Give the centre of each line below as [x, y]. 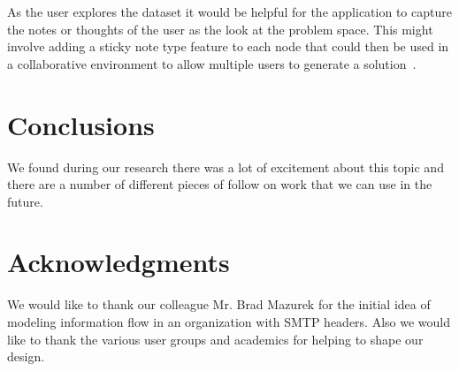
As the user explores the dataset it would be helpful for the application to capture [229, 11]
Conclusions [81, 124]
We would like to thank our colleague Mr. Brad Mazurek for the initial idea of [219, 304]
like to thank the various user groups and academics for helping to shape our [215, 339]
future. [25, 201]
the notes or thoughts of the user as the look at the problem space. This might [220, 29]
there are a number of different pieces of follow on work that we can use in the [220, 184]
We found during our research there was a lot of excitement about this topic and [226, 167]
